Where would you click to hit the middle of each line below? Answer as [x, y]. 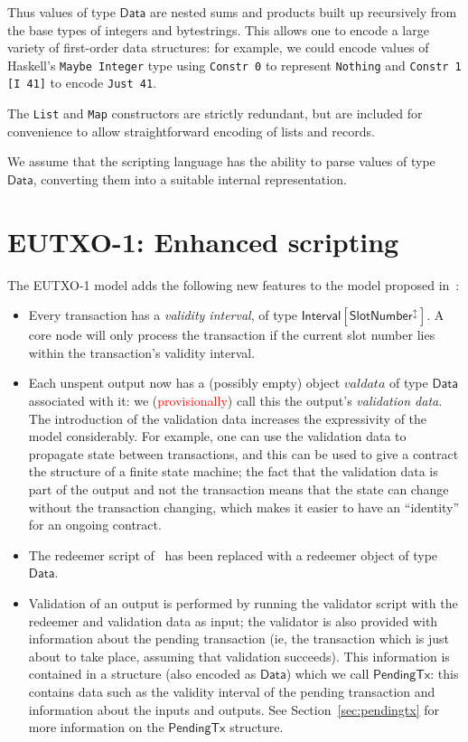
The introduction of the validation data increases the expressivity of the [228, 418]
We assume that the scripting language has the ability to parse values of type [221, 161]
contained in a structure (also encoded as [142, 674]
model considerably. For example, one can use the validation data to [217, 436]
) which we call [328, 674]
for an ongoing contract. [95, 525]
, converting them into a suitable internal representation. [190, 178]
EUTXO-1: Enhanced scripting [203, 241]
